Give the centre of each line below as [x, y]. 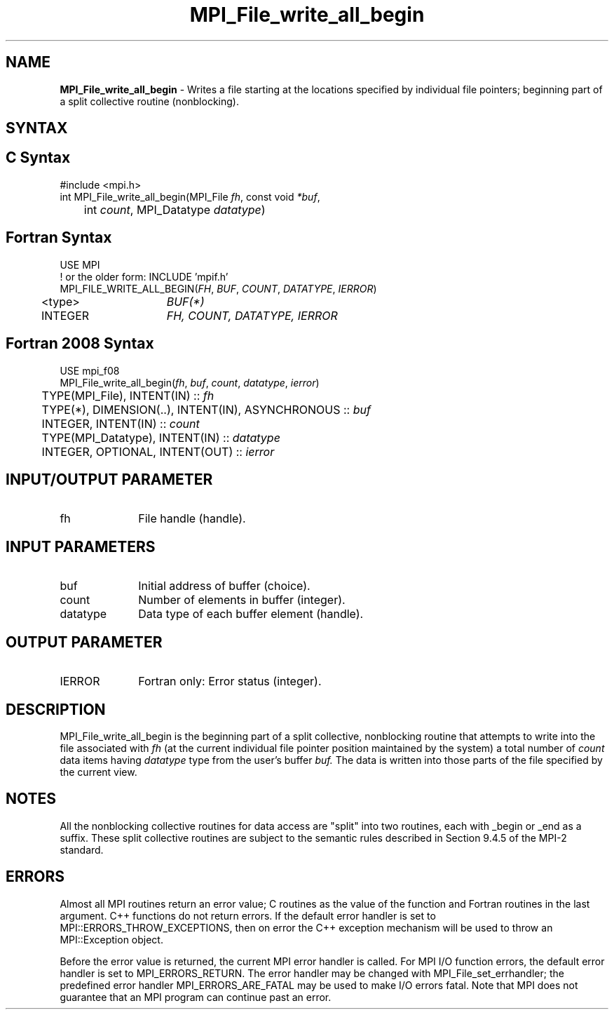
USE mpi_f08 [90, 370]
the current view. [98, 772]
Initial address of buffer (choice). [224, 586]
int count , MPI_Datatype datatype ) [175, 209]
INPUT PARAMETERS [81, 546]
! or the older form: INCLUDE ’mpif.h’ [144, 276]
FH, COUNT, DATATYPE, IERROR [252, 315]
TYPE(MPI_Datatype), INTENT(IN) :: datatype [161, 437]
